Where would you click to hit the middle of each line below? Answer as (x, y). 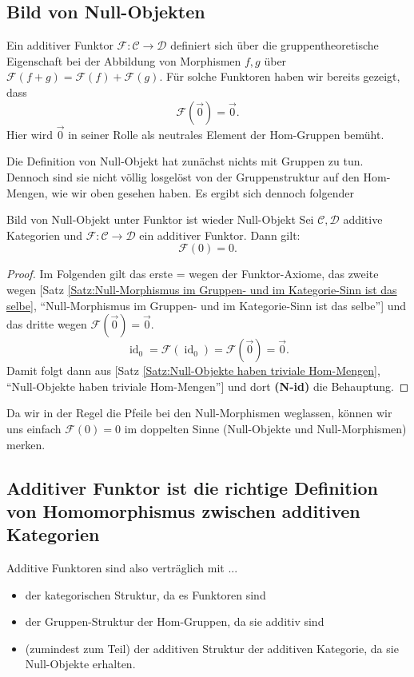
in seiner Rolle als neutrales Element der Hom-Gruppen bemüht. (226, 134)
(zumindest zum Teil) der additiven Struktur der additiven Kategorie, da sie (212, 648)
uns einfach (34, 428)
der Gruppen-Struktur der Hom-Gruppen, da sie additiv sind (175, 621)
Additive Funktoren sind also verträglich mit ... (122, 568)
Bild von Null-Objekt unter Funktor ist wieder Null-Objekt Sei (160, 219)
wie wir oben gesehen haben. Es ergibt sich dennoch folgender (203, 192)
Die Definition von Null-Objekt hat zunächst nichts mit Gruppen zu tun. (185, 161)
